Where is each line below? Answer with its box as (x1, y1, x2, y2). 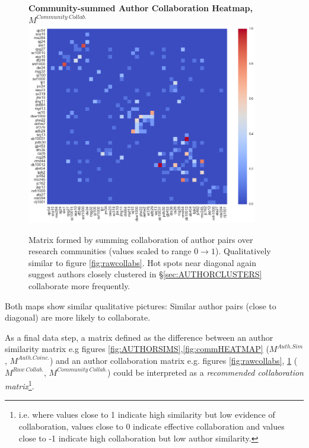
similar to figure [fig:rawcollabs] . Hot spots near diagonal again (28, 256, 256, 268)
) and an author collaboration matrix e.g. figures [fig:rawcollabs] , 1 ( (49, 354, 298, 366)
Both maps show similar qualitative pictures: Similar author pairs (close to (5, 299, 276, 312)
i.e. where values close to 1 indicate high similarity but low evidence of (18, 408, 275, 421)
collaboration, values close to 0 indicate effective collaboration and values (18, 420, 285, 432)
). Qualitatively (215, 245, 271, 257)
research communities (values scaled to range (28, 245, 192, 257)
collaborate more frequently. (28, 279, 130, 292)
